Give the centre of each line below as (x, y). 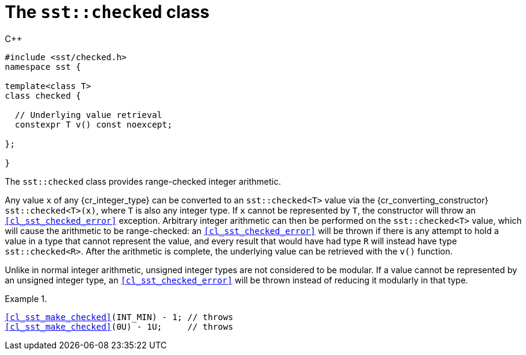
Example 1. (26, 298)
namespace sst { (43, 66)
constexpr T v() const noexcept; (94, 124)
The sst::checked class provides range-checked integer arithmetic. (143, 181)
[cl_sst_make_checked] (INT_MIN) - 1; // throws (119, 317)
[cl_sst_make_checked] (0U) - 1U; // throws (119, 326)
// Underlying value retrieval (88, 115)
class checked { (43, 95)
